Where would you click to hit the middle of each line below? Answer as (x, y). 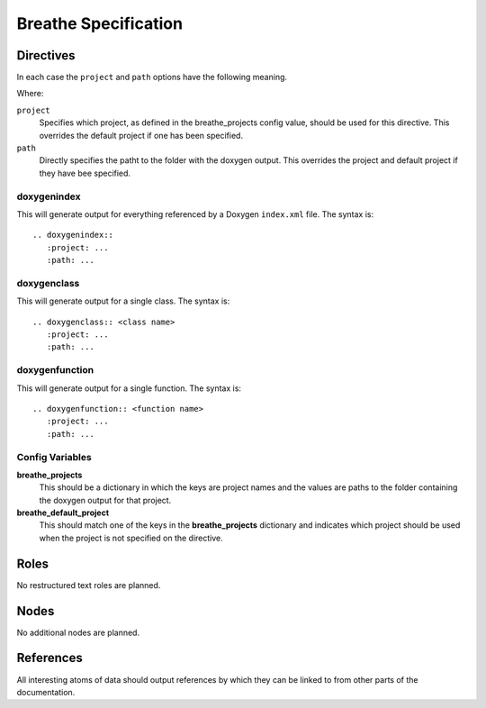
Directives (46, 55)
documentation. (46, 692)
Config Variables (54, 457)
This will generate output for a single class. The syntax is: (123, 301)
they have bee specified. (85, 173)
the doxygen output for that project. (105, 500)
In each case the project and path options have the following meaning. (152, 77)
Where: (30, 94)
